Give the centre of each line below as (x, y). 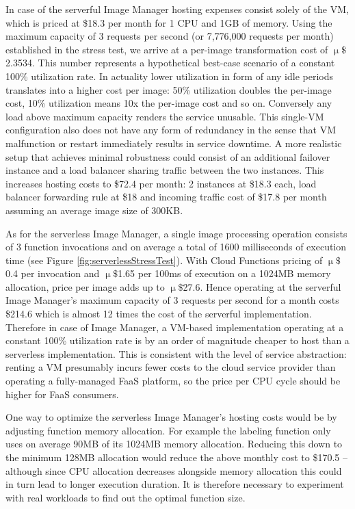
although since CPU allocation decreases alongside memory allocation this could (174, 470)
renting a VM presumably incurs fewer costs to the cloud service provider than (171, 367)
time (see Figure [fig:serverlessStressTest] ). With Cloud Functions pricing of (164, 260)
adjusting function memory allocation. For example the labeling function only (168, 430)
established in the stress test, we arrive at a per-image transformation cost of (167, 49)
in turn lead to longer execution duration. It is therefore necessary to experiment (175, 484)
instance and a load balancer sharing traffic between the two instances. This (165, 170)
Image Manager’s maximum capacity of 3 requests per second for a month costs (172, 300)
